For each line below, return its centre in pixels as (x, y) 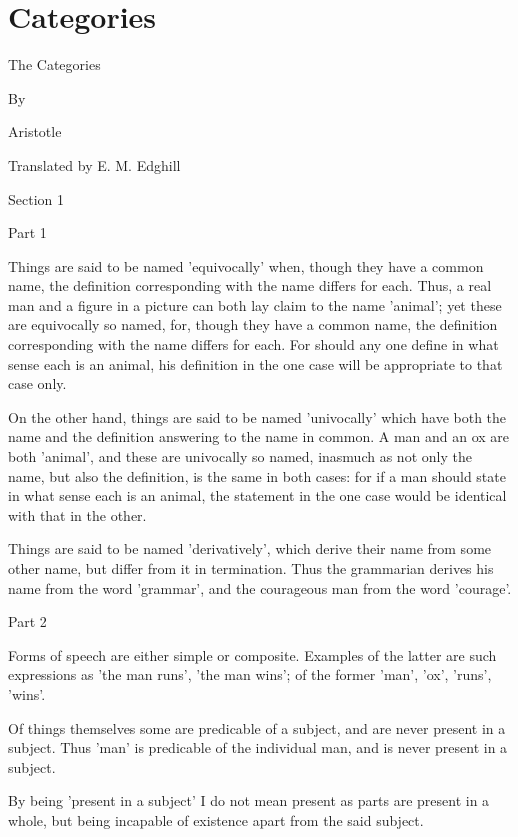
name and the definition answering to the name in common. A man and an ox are (259, 436)
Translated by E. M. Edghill (94, 164)
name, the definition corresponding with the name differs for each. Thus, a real (250, 285)
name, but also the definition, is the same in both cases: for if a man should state (257, 475)
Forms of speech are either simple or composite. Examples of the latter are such (252, 654)
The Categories (54, 64)
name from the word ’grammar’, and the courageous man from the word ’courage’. (260, 587)
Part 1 (27, 232)
